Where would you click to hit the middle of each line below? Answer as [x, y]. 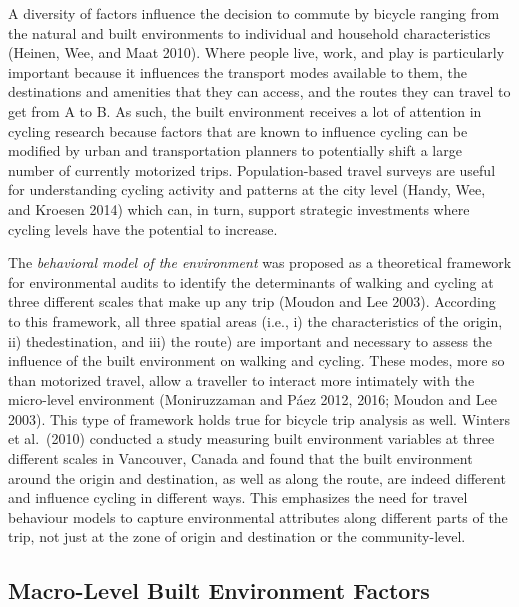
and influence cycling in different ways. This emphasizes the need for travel [238, 497]
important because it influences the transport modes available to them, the [237, 71]
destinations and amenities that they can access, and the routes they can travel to [259, 91]
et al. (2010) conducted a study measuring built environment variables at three [251, 438]
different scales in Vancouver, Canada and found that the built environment [240, 458]
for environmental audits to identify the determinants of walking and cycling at [251, 281]
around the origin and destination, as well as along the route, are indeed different [257, 477]
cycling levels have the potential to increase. [143, 228]
